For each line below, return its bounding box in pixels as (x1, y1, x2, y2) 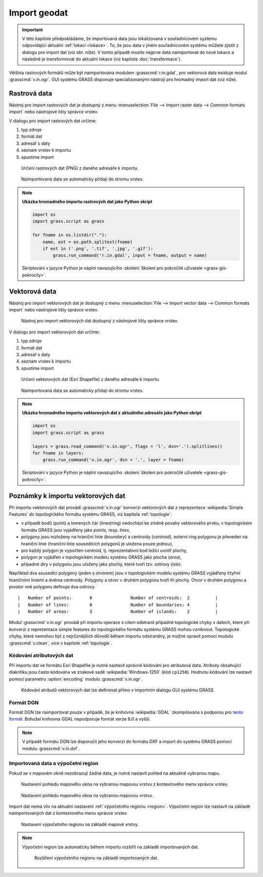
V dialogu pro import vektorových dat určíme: (9, 329, 100, 335)
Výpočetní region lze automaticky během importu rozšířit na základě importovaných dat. (22, 844, 199, 850)
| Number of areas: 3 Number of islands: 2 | (18, 609, 218, 614)
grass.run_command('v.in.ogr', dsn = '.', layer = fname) (42, 457, 184, 463)
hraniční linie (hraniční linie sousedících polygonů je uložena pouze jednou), (21, 541, 173, 546)
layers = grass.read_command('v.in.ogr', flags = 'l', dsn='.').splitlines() (32, 444, 223, 449)
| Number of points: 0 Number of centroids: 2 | (18, 595, 218, 601)
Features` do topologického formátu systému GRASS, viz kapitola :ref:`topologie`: (9, 511, 172, 517)
